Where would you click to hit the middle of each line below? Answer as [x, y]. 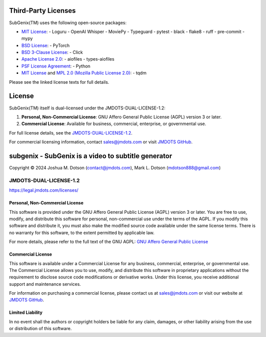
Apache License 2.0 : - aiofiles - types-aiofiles [68, 59]
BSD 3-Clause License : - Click [52, 52]
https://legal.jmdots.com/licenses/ [44, 190]
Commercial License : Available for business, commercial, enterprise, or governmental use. [114, 124]
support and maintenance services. [45, 284]
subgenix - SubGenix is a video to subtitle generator [91, 156]
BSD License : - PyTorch [46, 45]
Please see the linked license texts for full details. [59, 82]
